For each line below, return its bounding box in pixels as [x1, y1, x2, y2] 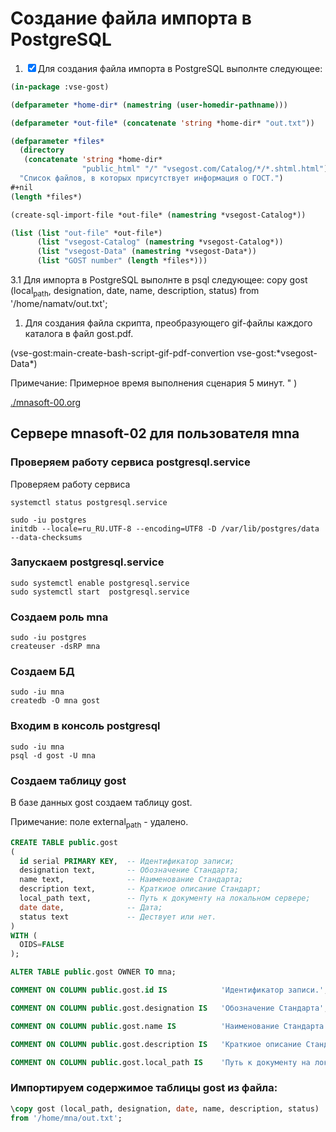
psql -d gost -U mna [10, 750, 97, 761]
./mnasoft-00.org [10, 396, 82, 408]
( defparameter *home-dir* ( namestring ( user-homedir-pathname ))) [10, 100, 288, 110]
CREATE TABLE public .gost [10, 837, 118, 847]
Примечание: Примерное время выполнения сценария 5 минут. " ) [10, 377, 298, 389]
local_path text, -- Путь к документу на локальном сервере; [19, 893, 311, 904]
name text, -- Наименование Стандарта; [19, 875, 244, 885]
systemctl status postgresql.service [10, 497, 168, 507]
